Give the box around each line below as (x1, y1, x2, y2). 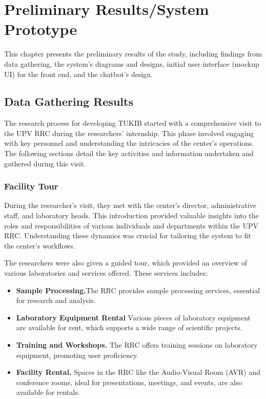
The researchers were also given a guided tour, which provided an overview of (4, 257, 248, 268)
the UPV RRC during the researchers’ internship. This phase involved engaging (4, 127, 254, 138)
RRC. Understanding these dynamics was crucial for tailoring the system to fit (4, 230, 251, 241)
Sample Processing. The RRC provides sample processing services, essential (16, 284, 260, 295)
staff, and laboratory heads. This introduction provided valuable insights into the (4, 210, 259, 221)
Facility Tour (4, 180, 58, 193)
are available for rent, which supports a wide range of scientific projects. (16, 322, 242, 333)
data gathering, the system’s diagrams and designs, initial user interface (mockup (4, 58, 259, 69)
